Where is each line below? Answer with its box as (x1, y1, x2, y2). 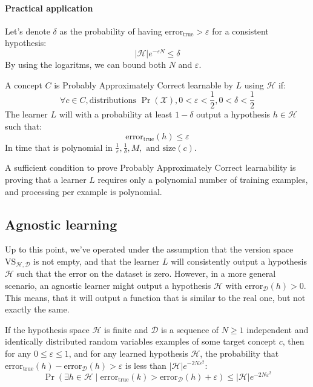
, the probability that (200, 346, 279, 359)
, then (282, 335, 305, 348)
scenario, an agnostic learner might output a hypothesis (5, 279, 211, 291)
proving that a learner (5, 173, 87, 185)
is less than (125, 359, 166, 371)
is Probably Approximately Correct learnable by (54, 78, 233, 91)
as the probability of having (59, 24, 162, 37)
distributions (89, 96, 137, 105)
